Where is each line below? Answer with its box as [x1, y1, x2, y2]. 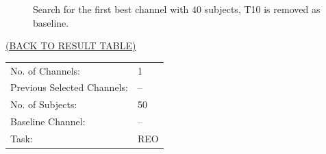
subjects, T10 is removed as [204, 2, 321, 16]
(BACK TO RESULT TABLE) [5, 38, 136, 53]
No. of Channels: [10, 63, 80, 77]
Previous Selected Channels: [10, 80, 128, 94]
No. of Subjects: [10, 97, 77, 112]
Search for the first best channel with [33, 2, 189, 16]
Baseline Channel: [10, 114, 86, 129]
